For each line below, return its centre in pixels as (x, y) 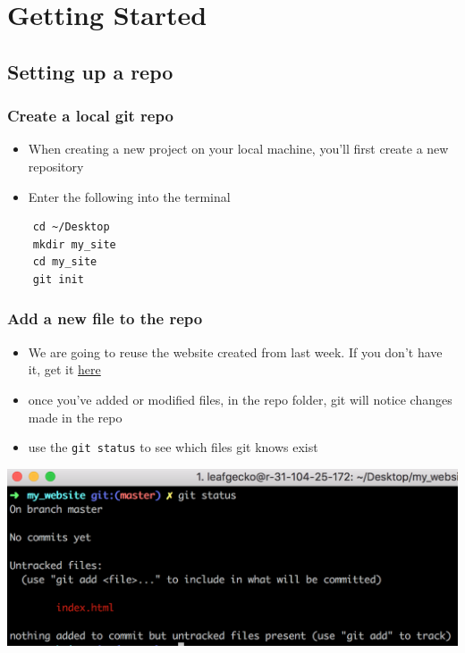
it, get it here (64, 369)
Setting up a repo (90, 71)
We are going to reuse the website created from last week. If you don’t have (235, 352)
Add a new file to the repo (105, 318)
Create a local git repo (90, 116)
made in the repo (75, 417)
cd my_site (65, 262)
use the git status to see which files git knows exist (173, 447)
